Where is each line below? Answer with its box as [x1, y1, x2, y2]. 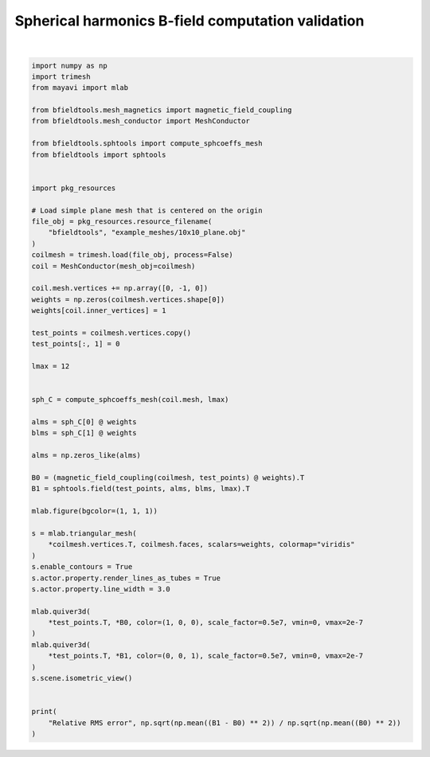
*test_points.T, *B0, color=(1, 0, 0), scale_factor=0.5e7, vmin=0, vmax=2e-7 [48, 618, 364, 627]
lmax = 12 [31, 362, 70, 371]
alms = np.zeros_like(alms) [31, 451, 141, 460]
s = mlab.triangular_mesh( [31, 529, 137, 537]
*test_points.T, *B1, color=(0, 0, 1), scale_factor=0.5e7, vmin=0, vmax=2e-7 [48, 651, 364, 661]
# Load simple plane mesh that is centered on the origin [31, 205, 263, 215]
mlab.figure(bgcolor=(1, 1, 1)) [31, 506, 158, 516]
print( [31, 707, 57, 716]
